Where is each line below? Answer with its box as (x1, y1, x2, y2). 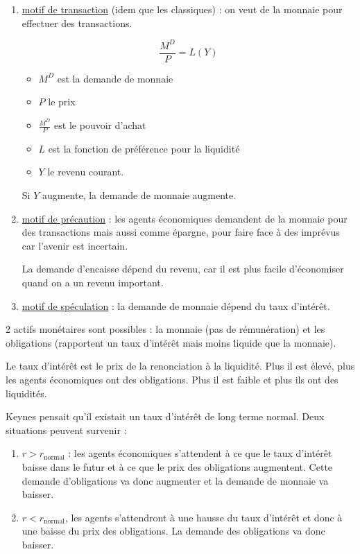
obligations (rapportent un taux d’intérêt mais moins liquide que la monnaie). (6, 335, 336, 349)
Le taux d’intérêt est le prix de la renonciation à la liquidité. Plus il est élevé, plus (6, 358, 355, 373)
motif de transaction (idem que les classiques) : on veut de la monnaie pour (22, 2, 343, 16)
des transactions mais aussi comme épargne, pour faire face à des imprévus (22, 225, 340, 239)
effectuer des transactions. (22, 15, 132, 30)
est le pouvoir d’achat (54, 118, 146, 132)
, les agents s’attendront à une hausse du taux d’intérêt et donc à (65, 510, 343, 524)
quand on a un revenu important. (22, 275, 164, 289)
